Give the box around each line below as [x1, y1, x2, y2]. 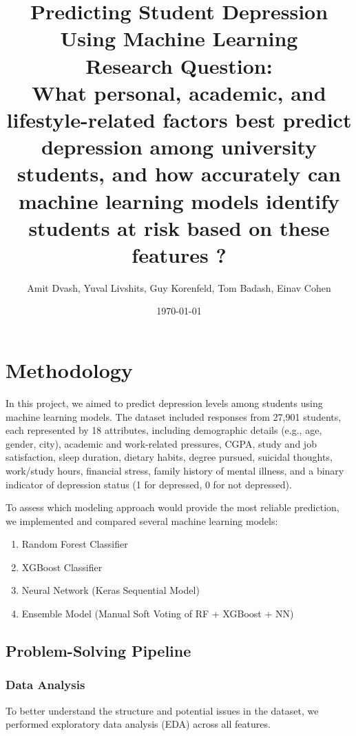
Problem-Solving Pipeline [6, 640, 191, 662]
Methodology [6, 356, 133, 384]
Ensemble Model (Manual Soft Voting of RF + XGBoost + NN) [21, 606, 294, 621]
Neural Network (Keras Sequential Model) [21, 583, 200, 597]
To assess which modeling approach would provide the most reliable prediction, [6, 500, 339, 515]
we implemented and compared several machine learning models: [6, 513, 278, 528]
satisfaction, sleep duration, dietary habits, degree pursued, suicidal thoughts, [6, 450, 333, 464]
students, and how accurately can [17, 159, 341, 188]
